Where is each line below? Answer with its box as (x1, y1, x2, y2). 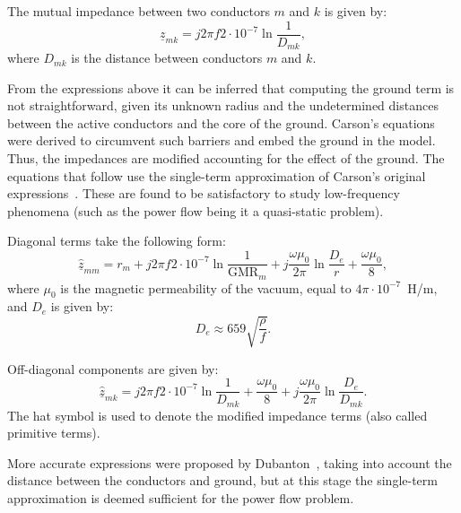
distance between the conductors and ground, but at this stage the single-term (7, 471, 438, 490)
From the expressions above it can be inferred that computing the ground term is (7, 78, 455, 97)
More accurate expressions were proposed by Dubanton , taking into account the (7, 453, 452, 472)
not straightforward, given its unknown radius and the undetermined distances (7, 96, 439, 115)
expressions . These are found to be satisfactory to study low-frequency (7, 184, 400, 203)
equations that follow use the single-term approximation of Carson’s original (7, 166, 426, 185)
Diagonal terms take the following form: (7, 231, 226, 250)
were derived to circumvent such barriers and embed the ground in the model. (7, 131, 436, 150)
